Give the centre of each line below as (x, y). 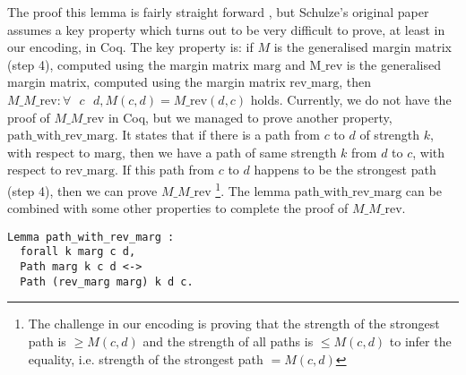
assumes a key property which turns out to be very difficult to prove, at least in (226, 29)
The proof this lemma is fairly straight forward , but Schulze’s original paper (218, 12)
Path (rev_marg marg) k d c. (107, 281)
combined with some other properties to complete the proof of (178, 208)
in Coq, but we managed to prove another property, (250, 117)
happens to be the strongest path (345, 170)
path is (47, 341)
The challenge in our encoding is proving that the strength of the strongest (234, 324)
